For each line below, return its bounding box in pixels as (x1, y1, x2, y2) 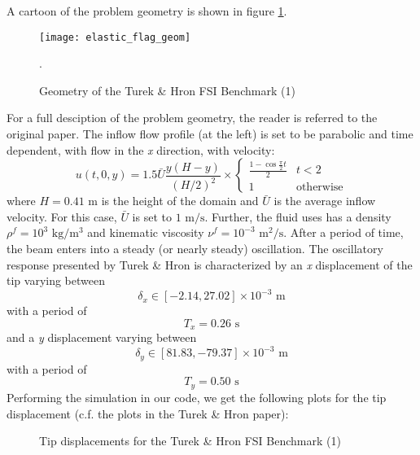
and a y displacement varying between (7, 329, 197, 346)
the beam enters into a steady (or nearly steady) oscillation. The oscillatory (7, 240, 383, 256)
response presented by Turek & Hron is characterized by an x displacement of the (7, 256, 413, 273)
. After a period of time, (283, 224, 404, 241)
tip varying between (7, 272, 105, 289)
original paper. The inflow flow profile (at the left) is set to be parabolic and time (7, 125, 413, 142)
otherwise (295, 181, 343, 193)
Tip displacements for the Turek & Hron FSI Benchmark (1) (39, 432, 341, 449)
